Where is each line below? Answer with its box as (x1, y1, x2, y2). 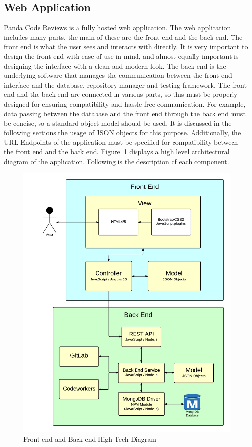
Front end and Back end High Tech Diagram (23, 433, 156, 444)
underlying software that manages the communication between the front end (4, 70, 232, 80)
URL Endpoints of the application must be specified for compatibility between (4, 137, 238, 147)
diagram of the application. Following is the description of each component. (4, 156, 229, 166)
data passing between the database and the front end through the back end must (4, 108, 246, 118)
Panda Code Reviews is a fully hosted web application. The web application (4, 22, 231, 33)
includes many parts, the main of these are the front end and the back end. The (4, 32, 243, 42)
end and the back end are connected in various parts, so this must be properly (4, 89, 238, 99)
